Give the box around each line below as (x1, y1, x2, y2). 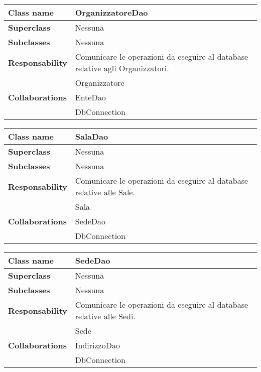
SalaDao (75, 131, 108, 142)
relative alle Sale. (75, 186, 135, 198)
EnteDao (75, 91, 106, 103)
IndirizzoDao (75, 339, 120, 351)
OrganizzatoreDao (75, 7, 148, 18)
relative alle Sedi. (75, 310, 136, 322)
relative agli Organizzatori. (75, 62, 169, 74)
